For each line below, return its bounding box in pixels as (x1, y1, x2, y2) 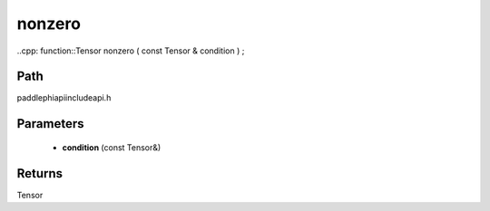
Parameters (16, 116, 84, 131)
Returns (16, 166, 64, 181)
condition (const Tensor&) (62, 141, 162, 153)
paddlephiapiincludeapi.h (16, 92, 112, 103)
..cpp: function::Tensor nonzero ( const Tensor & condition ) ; (16, 45, 245, 56)
